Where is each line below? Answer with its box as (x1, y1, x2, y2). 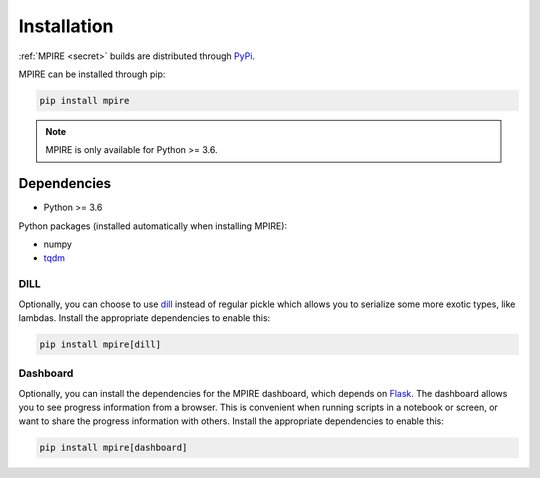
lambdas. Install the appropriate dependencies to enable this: (18, 311, 271, 324)
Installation (18, 15, 114, 37)
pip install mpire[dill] (39, 338, 162, 350)
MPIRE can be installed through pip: (18, 68, 166, 80)
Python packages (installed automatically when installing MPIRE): (18, 220, 288, 232)
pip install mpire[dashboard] (39, 442, 188, 454)
